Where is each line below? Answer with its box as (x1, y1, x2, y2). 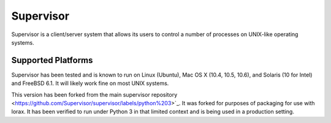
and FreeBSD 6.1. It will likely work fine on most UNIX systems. (11, 80, 169, 87)
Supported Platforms (11, 55, 93, 65)
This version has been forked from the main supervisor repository (11, 91, 178, 98)
